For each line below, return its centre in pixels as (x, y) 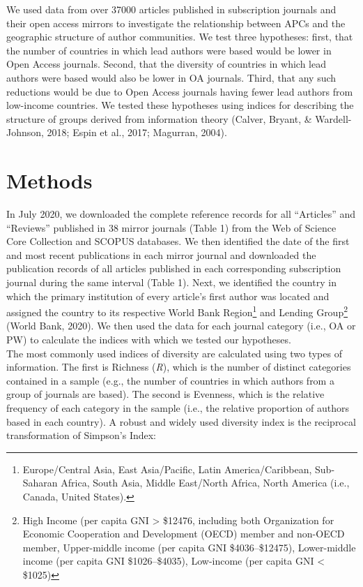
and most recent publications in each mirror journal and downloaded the (161, 254)
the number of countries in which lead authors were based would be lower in (169, 50)
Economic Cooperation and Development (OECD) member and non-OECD (184, 534)
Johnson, (25, 132)
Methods (49, 180)
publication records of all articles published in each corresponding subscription (174, 268)
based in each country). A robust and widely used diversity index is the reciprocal (181, 421)
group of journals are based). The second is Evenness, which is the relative (165, 394)
